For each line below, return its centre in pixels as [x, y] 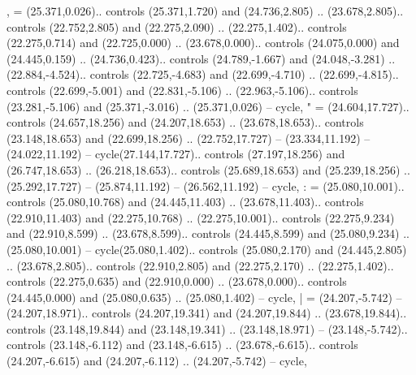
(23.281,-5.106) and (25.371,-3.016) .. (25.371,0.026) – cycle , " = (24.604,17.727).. [208, 106]
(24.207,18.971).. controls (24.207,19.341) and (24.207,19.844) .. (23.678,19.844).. [207, 313]
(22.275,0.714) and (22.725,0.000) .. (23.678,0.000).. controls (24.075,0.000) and [203, 43]
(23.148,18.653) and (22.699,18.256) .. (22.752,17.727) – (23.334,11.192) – [188, 138]
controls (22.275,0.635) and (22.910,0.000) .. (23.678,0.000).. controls [177, 281]
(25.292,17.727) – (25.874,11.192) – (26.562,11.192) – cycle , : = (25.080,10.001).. [206, 185]
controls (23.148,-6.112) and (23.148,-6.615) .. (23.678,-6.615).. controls [182, 345]
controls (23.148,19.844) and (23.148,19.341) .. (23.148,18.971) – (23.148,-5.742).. [207, 328]
